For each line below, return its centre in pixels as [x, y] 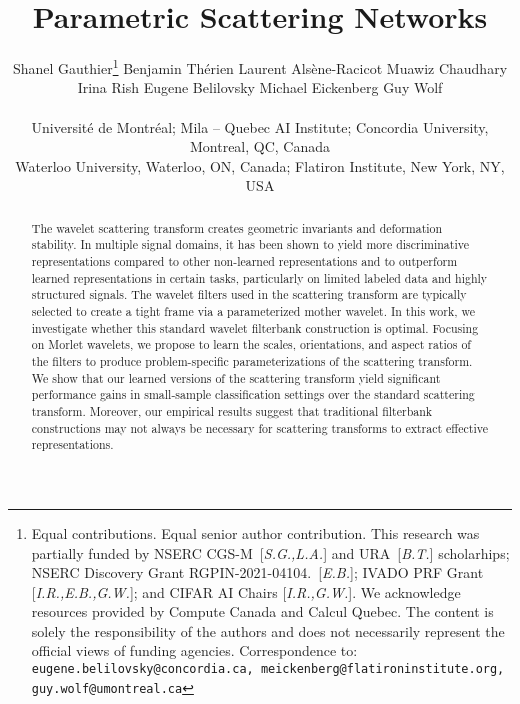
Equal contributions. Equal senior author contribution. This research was [255, 532]
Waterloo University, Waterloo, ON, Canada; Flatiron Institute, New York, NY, [260, 165]
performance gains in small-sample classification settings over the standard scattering [253, 394]
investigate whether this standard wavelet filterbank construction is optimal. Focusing [255, 327]
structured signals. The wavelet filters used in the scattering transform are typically [249, 294]
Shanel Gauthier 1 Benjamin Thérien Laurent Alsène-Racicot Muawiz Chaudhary [260, 66]
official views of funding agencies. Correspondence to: [194, 650]
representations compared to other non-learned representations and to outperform [244, 261]
